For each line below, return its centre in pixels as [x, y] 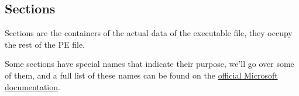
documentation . [32, 86]
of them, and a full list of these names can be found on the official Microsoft [141, 75]
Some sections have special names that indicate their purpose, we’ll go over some [149, 64]
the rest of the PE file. [45, 44]
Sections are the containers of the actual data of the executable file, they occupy [149, 33]
